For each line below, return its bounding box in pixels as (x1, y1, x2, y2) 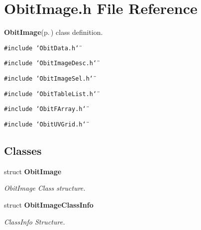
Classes (4, 143, 42, 158)
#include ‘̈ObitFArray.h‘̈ (4, 106, 86, 113)
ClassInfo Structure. (4, 216, 65, 227)
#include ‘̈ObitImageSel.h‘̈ (4, 75, 93, 83)
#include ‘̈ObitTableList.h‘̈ (4, 90, 97, 98)
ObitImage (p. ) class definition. (4, 27, 103, 37)
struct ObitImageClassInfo (4, 200, 94, 210)
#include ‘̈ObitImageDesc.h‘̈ (4, 60, 97, 67)
